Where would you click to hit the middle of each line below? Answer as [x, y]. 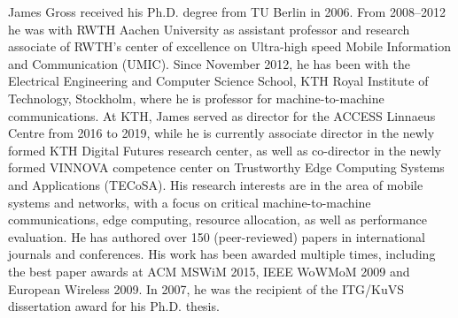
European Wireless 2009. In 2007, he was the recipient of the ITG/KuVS [206, 288]
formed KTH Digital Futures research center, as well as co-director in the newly [225, 150]
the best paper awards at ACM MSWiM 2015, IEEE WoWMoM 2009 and [209, 271]
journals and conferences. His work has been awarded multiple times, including [222, 254]
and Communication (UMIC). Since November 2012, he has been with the [209, 63]
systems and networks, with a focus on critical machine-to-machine [190, 202]
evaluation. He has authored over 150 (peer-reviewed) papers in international [217, 236]
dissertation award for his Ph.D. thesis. [114, 306]
